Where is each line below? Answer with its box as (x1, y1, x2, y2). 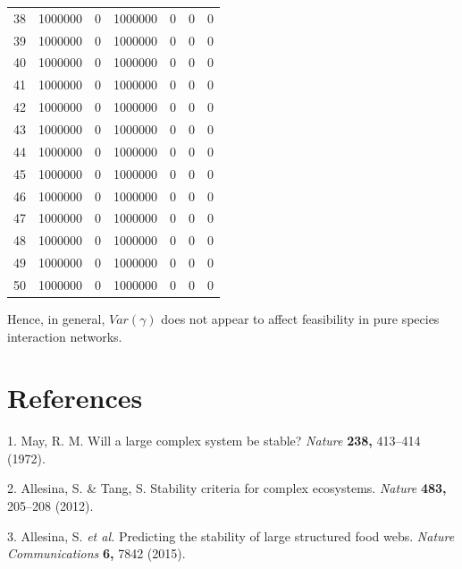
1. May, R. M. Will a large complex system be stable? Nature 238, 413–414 (7, 431, 421, 450)
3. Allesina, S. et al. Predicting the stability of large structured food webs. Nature (7, 526, 455, 545)
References (7, 379, 143, 416)
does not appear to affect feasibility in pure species (161, 309, 440, 327)
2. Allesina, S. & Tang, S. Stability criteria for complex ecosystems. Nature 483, (7, 479, 447, 497)
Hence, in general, (7, 309, 105, 327)
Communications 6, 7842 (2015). (7, 544, 186, 563)
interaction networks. (7, 327, 122, 345)
